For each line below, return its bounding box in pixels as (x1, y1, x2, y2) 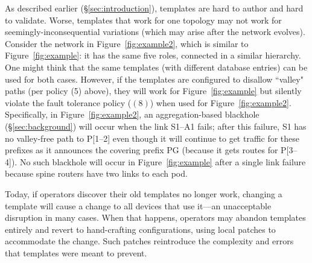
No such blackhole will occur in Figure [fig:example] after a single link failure (19, 155, 306, 168)
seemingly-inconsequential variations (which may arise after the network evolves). (5, 25, 305, 38)
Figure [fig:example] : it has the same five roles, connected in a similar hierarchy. (5, 49, 301, 62)
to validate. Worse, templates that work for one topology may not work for (5, 13, 282, 26)
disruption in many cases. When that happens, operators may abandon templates (5, 211, 306, 224)
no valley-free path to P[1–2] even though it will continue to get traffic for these (5, 131, 300, 144)
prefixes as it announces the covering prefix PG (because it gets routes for (5, 144, 278, 156)
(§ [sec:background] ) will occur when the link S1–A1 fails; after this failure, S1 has (5, 119, 307, 132)
